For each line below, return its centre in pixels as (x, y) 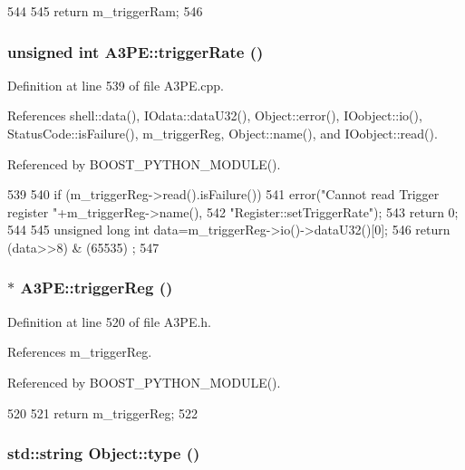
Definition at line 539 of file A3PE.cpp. (116, 85)
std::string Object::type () (104, 453)
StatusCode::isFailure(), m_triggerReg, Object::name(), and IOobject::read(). (223, 133)
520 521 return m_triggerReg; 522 (102, 412)
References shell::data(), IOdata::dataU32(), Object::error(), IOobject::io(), (215, 115)
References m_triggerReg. (80, 352)
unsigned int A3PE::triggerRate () (136, 51)
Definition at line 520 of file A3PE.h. (110, 321)
